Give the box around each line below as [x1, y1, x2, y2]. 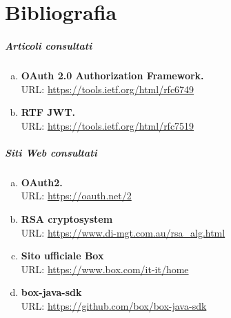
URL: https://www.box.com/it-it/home [21, 261, 189, 276]
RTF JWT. [21, 105, 75, 119]
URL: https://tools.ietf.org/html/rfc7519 [21, 118, 194, 132]
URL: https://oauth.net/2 [21, 188, 132, 203]
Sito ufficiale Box [21, 248, 104, 263]
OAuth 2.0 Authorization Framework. [21, 68, 204, 82]
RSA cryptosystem [21, 212, 113, 226]
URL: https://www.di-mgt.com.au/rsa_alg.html [21, 225, 225, 239]
